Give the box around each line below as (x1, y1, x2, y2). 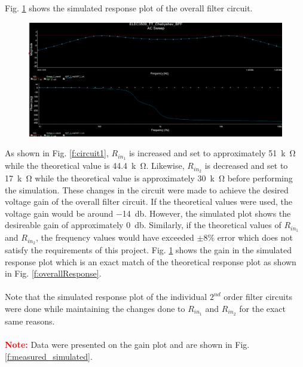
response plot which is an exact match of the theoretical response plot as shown (5, 255, 296, 268)
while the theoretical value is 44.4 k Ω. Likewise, (5, 159, 185, 172)
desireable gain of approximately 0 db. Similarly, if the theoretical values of (5, 219, 281, 231)
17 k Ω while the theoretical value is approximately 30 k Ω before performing (5, 171, 293, 184)
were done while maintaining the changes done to (5, 302, 185, 315)
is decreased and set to (204, 159, 288, 172)
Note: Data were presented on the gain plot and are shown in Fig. (5, 338, 250, 351)
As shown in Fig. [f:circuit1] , (5, 147, 109, 159)
